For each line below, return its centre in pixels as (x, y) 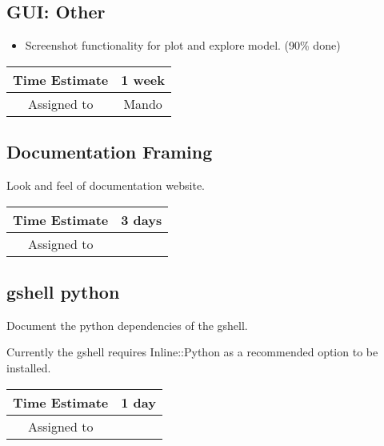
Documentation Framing (110, 152)
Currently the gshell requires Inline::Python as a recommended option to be (192, 352)
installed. (29, 367)
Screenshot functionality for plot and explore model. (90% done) (183, 45)
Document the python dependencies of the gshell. (127, 325)
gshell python (63, 291)
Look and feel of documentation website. (106, 185)
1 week (143, 79)
